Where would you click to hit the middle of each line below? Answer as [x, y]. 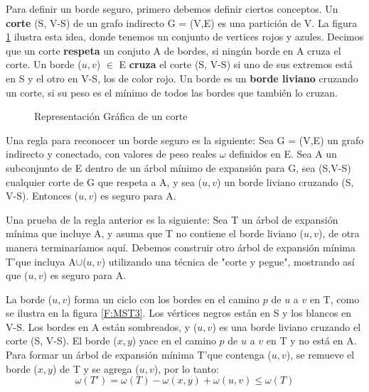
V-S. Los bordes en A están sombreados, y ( [102, 326]
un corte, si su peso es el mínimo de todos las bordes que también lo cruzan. [172, 92]
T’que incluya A [41, 261]
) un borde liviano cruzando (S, [285, 181]
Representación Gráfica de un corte [111, 116]
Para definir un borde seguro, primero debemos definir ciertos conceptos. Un [172, 9]
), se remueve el [320, 355]
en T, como [335, 299]
